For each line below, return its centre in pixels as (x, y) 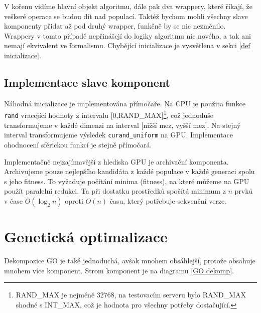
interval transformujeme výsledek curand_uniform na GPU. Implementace (118, 135)
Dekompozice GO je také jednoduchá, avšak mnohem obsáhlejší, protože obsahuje (130, 261)
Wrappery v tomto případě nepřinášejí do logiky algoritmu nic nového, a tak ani (127, 35)
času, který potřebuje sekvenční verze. (168, 200)
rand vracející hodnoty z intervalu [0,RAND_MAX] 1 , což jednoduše (109, 114)
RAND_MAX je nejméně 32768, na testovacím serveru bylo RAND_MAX (131, 295)
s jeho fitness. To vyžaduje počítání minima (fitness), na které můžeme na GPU (127, 181)
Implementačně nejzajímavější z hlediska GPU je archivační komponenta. (116, 161)
